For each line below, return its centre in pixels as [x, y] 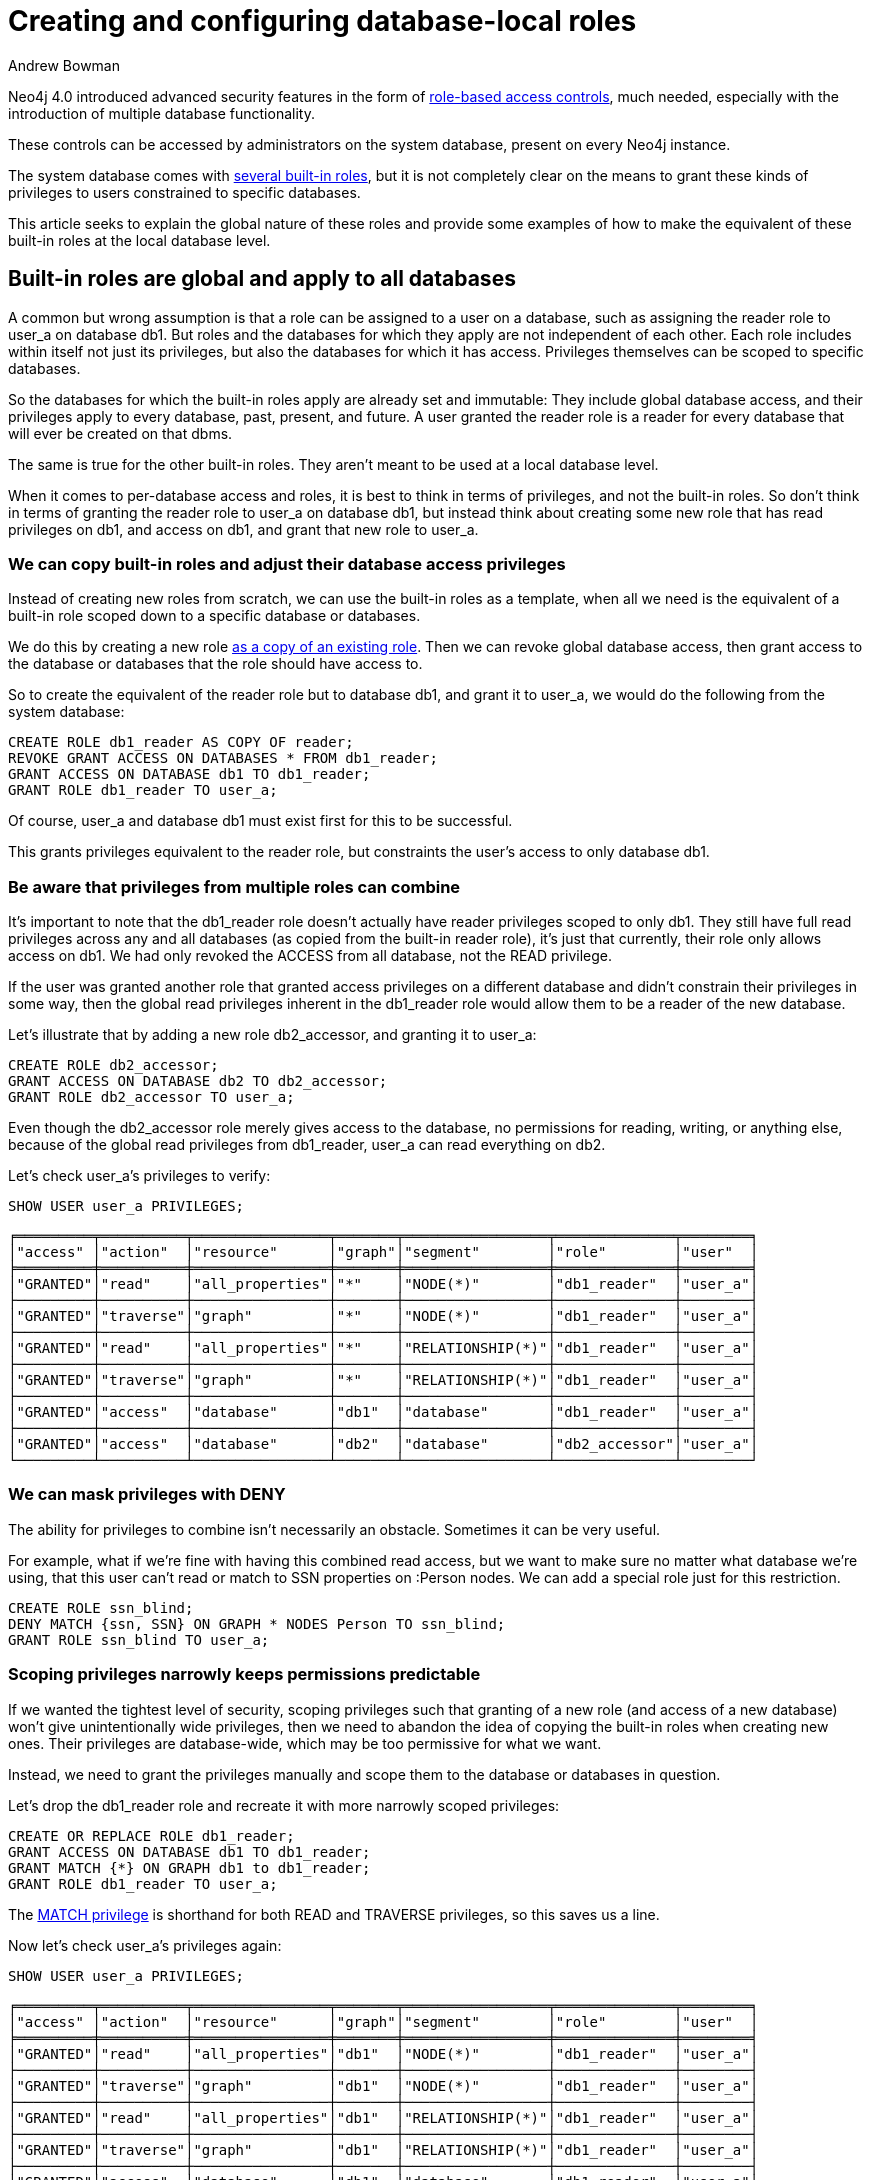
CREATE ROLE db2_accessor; [113, 1065]
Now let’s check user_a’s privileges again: [145, 1945]
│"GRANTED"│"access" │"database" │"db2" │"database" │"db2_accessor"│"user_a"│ [383, 1444]
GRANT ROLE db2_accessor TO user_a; [151, 1097]
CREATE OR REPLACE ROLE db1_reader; [151, 1835]
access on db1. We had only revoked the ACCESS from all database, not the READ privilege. [310, 956]
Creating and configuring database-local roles [322, 21]
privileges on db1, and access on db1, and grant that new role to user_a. [243, 529]
